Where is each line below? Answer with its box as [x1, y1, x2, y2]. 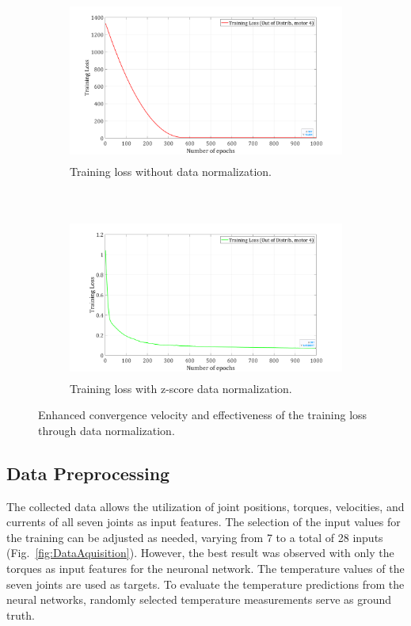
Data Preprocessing [6, 460, 170, 485]
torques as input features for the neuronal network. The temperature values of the [6, 559, 405, 576]
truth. [6, 606, 35, 623]
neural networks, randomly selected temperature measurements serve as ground [6, 591, 392, 608]
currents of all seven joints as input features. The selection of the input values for [6, 513, 401, 530]
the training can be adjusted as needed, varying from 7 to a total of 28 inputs [6, 529, 383, 545]
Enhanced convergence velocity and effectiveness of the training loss [38, 407, 367, 423]
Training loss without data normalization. [70, 163, 272, 180]
